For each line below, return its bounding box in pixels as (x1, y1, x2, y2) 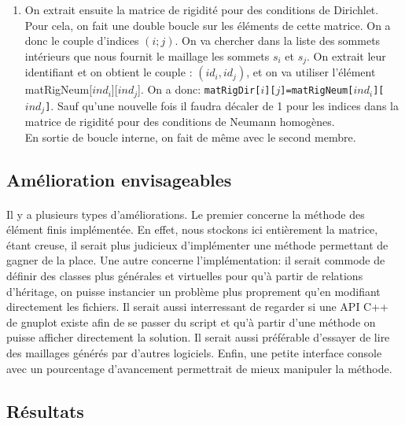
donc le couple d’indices (24, 32, 139, 49)
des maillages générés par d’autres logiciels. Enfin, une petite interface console (6, 345, 382, 361)
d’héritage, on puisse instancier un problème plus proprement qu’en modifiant (6, 283, 381, 299)
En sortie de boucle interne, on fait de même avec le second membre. (24, 128, 356, 145)
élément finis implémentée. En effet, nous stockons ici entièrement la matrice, (6, 221, 378, 238)
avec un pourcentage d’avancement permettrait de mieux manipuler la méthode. (6, 360, 392, 376)
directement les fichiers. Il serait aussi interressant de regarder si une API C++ (6, 298, 389, 315)
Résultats (6, 398, 84, 423)
